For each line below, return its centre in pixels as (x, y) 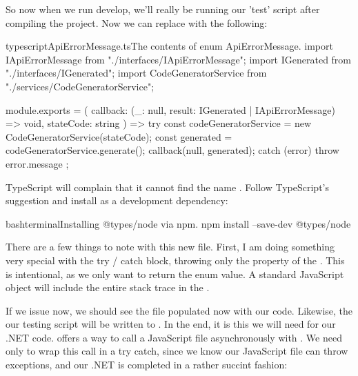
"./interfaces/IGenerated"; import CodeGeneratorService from (136, 73)
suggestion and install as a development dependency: (117, 200)
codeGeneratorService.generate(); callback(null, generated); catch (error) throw (172, 150)
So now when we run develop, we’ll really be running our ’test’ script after (163, 9)
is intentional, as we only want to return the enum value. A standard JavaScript (175, 274)
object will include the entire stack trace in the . (108, 287)
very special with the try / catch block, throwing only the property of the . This (175, 260)
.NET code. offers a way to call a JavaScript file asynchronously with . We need (174, 337)
